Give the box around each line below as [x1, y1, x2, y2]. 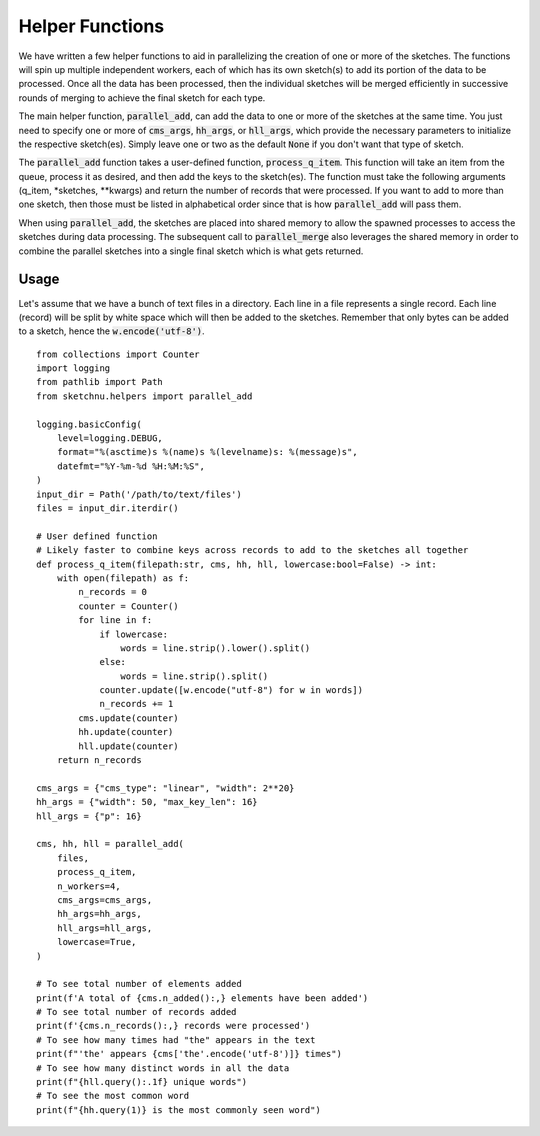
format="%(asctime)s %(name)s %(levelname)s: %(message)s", [56, 446, 359, 458]
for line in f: [78, 615, 153, 626]
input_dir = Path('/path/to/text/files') [36, 488, 242, 500]
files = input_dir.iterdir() [36, 503, 179, 514]
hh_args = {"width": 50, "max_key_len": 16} [36, 796, 259, 808]
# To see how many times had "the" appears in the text [36, 1034, 316, 1045]
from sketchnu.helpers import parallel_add [36, 390, 253, 402]
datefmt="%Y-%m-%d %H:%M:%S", [56, 460, 205, 472]
